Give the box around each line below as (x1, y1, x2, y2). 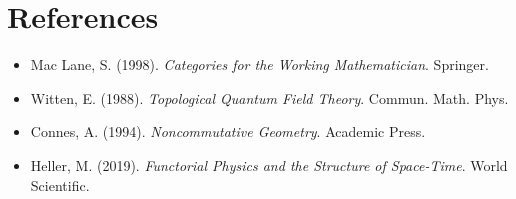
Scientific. (30, 174, 90, 195)
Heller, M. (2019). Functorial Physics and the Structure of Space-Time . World (30, 154, 508, 175)
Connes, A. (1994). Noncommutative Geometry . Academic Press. (30, 121, 426, 142)
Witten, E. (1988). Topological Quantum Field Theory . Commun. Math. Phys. (30, 87, 509, 108)
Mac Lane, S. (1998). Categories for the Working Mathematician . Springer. (30, 54, 489, 75)
